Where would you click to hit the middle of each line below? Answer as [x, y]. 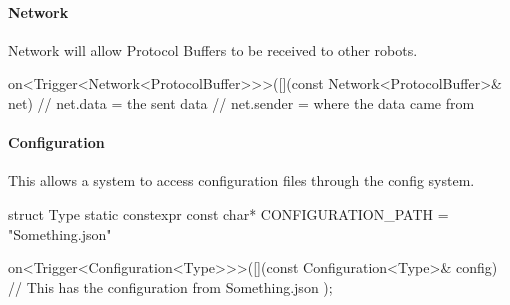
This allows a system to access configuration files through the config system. [241, 180]
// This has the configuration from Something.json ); [170, 286]
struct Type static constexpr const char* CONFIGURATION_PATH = [228, 213]
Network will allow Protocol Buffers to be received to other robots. [213, 49]
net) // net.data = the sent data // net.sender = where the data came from [241, 102]
